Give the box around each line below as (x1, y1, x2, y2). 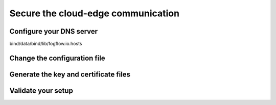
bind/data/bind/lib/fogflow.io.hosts (9, 41, 82, 47)
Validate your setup (9, 86, 74, 95)
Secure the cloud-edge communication (9, 8, 180, 19)
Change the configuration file (9, 54, 105, 62)
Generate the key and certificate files (9, 70, 130, 78)
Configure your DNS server (9, 27, 98, 36)
